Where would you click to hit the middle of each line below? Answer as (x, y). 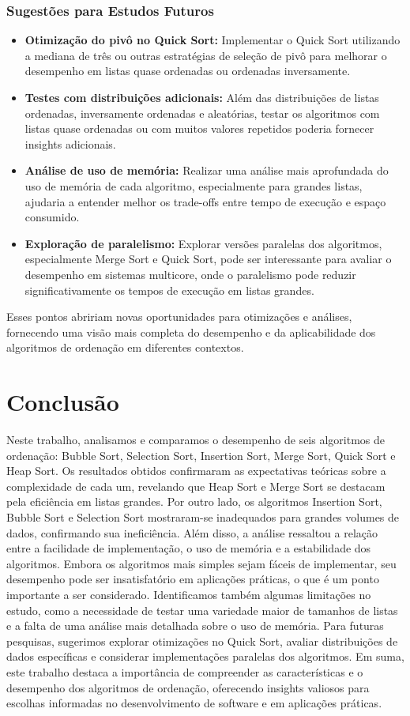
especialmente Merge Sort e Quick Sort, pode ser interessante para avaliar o (208, 259)
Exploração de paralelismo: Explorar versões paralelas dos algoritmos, (203, 243)
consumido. (52, 217)
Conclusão (63, 402)
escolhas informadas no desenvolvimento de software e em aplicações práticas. (194, 703)
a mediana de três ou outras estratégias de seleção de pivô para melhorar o (206, 55)
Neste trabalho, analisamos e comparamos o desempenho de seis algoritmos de (196, 440)
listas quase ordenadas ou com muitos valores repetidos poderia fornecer (199, 128)
